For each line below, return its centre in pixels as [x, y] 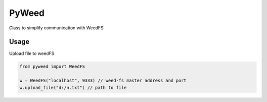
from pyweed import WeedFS [52, 67]
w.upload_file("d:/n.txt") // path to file [73, 87]
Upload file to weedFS [32, 53]
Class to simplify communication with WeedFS [56, 28]
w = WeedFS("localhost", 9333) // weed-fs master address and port [103, 81]
